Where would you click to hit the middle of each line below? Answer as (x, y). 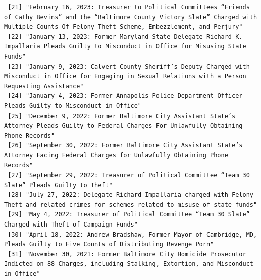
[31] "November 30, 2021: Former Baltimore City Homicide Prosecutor (127, 254)
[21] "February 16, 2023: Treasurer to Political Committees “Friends (129, 7)
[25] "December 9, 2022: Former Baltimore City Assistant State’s (122, 116)
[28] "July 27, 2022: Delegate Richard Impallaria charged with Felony (130, 195)
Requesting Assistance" (44, 86)
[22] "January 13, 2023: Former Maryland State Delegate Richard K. (125, 37)
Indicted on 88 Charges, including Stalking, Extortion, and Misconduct (129, 264)
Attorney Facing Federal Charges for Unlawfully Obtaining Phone (116, 155)
